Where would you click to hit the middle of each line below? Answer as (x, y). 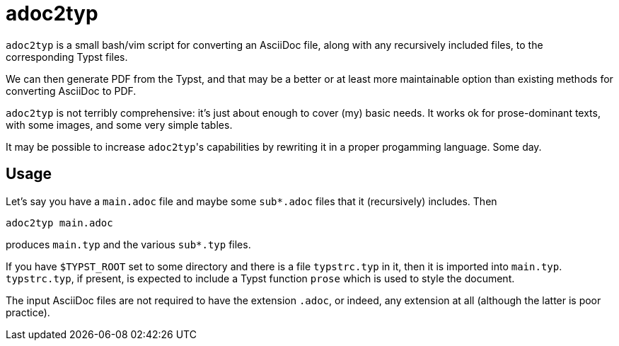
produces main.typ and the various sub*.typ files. (128, 244)
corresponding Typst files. (67, 57)
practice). (28, 312)
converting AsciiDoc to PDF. (71, 91)
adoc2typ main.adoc (59, 223)
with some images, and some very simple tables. (119, 125)
